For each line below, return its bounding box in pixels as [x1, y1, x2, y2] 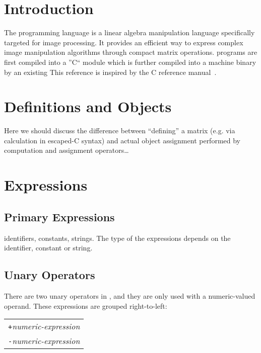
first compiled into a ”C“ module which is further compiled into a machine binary [4, 56, 256, 67]
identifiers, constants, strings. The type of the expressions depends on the [4, 232, 231, 243]
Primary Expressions [4, 209, 115, 224]
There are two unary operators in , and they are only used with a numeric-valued [4, 290, 255, 301]
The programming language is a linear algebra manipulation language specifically [4, 27, 255, 38]
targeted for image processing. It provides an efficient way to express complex [4, 37, 243, 47]
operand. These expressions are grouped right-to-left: [4, 300, 167, 311]
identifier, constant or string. [4, 242, 93, 253]
